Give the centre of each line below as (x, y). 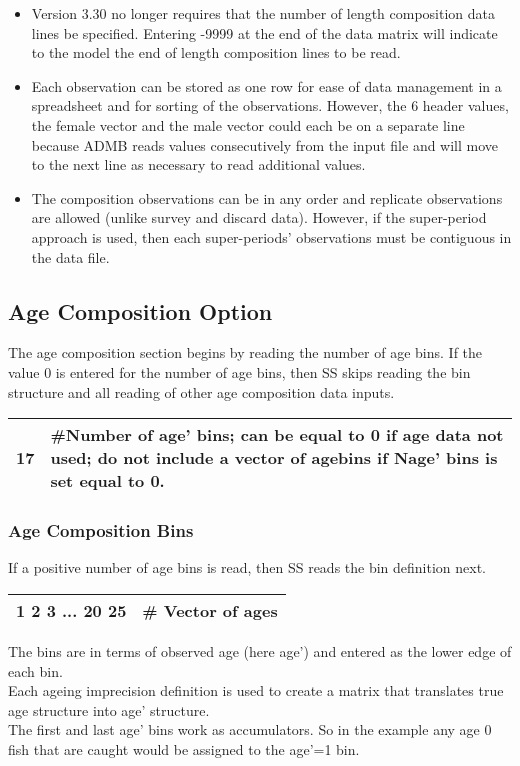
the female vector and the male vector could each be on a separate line (248, 124)
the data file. (70, 256)
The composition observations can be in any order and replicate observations (267, 197)
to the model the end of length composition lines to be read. (216, 52)
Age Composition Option (140, 310)
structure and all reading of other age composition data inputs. (201, 391)
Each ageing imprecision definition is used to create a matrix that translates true (256, 690)
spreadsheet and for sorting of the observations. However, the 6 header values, (270, 105)
